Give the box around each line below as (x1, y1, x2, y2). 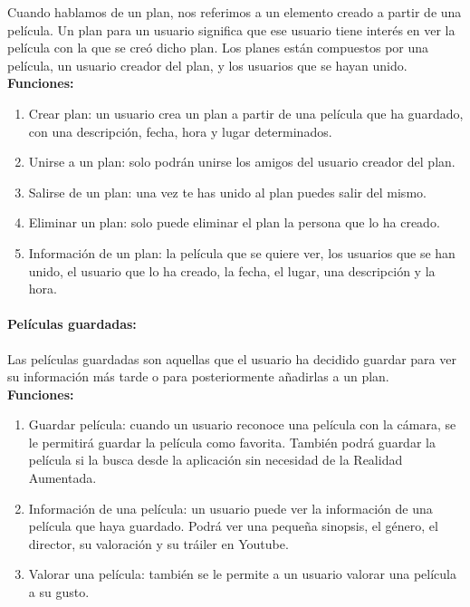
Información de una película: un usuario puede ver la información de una (28, 498, 433, 517)
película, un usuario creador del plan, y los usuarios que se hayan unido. (7, 55, 408, 74)
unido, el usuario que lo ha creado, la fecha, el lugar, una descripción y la (28, 261, 436, 280)
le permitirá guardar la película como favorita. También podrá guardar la (28, 432, 436, 451)
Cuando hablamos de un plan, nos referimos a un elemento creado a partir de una (7, 3, 462, 21)
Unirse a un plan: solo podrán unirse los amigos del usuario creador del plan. (28, 152, 456, 171)
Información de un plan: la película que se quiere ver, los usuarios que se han (28, 243, 456, 262)
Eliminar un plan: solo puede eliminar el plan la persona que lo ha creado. (28, 213, 440, 232)
